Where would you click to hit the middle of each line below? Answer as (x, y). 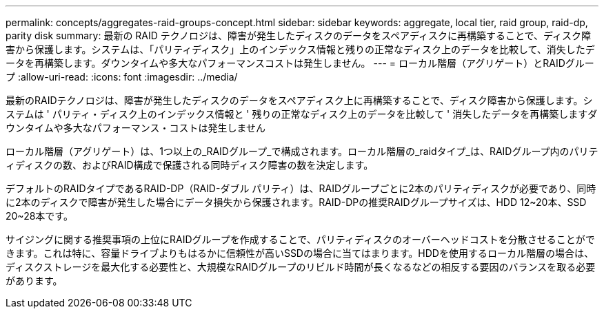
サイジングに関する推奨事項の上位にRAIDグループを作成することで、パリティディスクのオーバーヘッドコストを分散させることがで (300, 239)
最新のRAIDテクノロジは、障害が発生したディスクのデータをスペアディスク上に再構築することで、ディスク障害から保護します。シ (299, 100)
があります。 (34, 281)
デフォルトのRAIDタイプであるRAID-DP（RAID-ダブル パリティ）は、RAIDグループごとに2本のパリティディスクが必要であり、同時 (301, 188)
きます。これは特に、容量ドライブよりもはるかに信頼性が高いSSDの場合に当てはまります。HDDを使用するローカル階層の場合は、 (300, 253)
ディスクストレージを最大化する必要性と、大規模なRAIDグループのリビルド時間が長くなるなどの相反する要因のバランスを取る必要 (301, 267)
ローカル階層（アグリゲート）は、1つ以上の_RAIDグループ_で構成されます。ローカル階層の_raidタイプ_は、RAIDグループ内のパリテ (302, 151)
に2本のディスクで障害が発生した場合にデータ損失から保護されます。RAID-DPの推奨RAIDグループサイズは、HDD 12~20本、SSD (296, 202)
